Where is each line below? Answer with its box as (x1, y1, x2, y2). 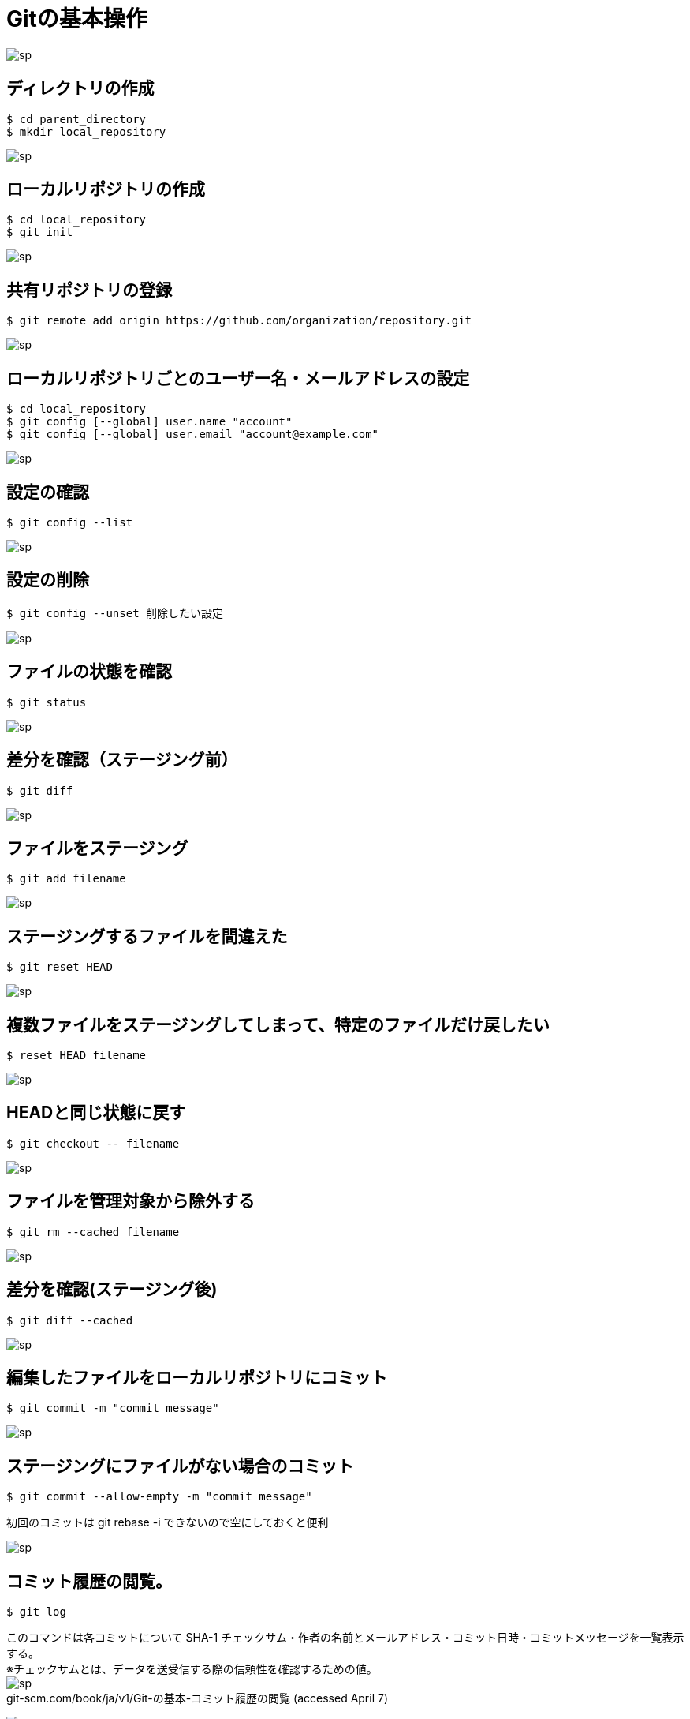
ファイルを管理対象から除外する (6, 1191, 255, 1212)
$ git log (6, 1605, 66, 1619)
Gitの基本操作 (6, 6, 147, 32)
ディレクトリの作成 (6, 78, 155, 99)
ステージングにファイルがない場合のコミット (6, 1455, 354, 1476)
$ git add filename (6, 872, 126, 886)
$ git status (6, 695, 87, 709)
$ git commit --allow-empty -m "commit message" (6, 1490, 312, 1504)
